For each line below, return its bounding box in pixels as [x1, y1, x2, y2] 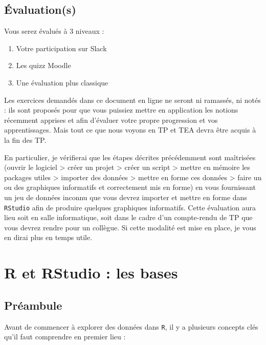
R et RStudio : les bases [4, 262, 178, 283]
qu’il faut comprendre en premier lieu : [4, 331, 126, 342]
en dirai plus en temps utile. [4, 232, 93, 243]
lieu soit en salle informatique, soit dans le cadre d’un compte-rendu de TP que [4, 212, 253, 223]
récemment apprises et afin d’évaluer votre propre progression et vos [4, 114, 218, 125]
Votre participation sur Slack [16, 42, 107, 53]
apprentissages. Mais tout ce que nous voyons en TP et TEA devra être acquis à [4, 124, 256, 135]
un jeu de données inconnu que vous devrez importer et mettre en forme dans [4, 191, 247, 202]
